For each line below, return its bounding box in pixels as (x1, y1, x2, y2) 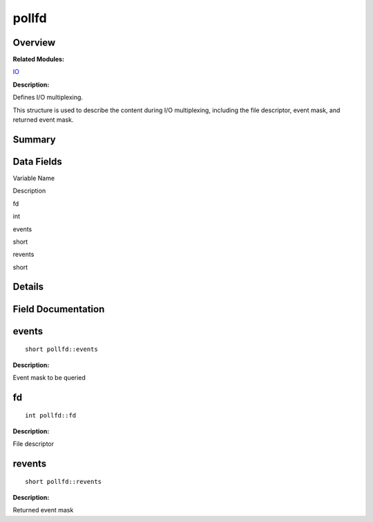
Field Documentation (12, 303, 105, 315)
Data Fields (12, 156, 62, 168)
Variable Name (12, 174, 55, 182)
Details (12, 281, 44, 293)
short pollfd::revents (25, 478, 102, 486)
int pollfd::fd (25, 412, 77, 420)
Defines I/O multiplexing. (12, 93, 83, 102)
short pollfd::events (25, 345, 98, 353)
